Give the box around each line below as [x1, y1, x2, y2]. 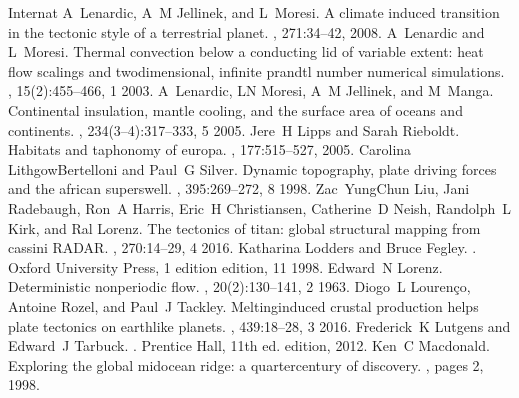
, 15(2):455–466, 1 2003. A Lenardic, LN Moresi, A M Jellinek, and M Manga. [8, 80, 494, 101]
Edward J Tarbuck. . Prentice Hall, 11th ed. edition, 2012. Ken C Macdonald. [8, 335, 490, 356]
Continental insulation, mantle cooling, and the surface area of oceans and [8, 99, 463, 120]
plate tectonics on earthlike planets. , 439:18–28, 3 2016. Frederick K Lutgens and [8, 315, 511, 336]
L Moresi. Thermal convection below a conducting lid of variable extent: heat [8, 41, 484, 62]
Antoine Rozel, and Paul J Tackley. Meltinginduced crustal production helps [8, 295, 479, 316]
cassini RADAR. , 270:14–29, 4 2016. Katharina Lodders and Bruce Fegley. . [8, 237, 477, 258]
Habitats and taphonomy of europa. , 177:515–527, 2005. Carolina [8, 139, 412, 160]
